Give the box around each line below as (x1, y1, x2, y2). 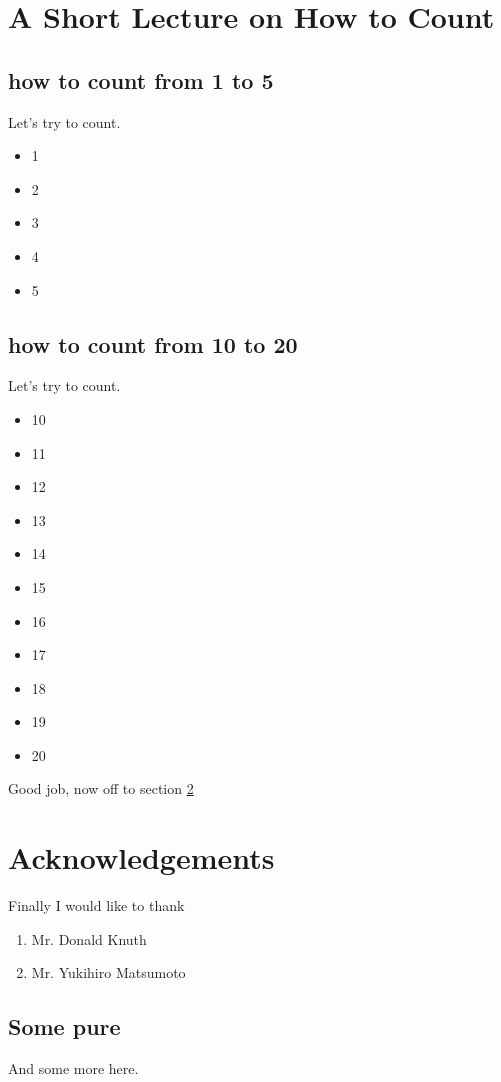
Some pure (8, 1011, 121, 1042)
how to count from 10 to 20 (8, 328, 298, 359)
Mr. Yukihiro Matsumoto (31, 962, 186, 983)
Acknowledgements (8, 837, 275, 878)
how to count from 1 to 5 (8, 64, 274, 95)
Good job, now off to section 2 (8, 778, 194, 799)
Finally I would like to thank (8, 895, 185, 916)
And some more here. (8, 1058, 139, 1079)
